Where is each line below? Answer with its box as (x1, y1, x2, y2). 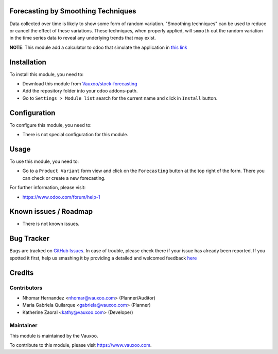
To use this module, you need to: (9, 158, 79, 164)
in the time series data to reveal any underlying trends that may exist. (9, 35, 157, 41)
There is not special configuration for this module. (22, 132, 129, 138)
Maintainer (9, 322, 38, 329)
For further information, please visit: (9, 184, 86, 191)
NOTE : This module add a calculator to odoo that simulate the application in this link (9, 44, 187, 50)
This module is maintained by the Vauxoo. (9, 332, 98, 339)
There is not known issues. (22, 221, 80, 227)
